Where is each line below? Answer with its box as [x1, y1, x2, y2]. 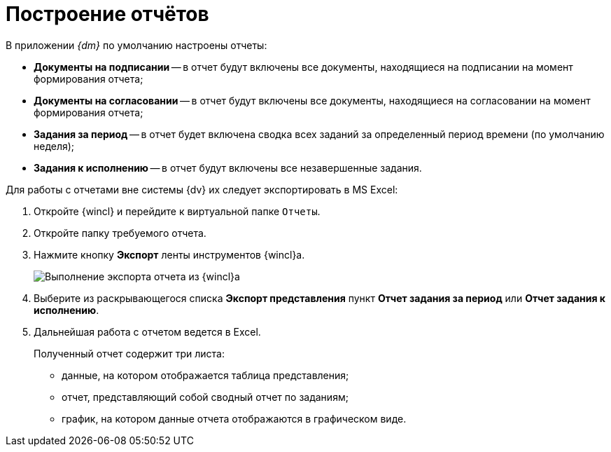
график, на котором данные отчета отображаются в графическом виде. [62, 412, 407, 425]
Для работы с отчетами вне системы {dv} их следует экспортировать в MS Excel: [6, 183, 398, 196]
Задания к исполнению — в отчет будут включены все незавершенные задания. [34, 161, 422, 174]
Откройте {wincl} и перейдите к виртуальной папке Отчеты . [34, 205, 321, 217]
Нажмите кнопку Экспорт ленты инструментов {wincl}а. [34, 248, 305, 261]
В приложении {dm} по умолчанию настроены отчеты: [6, 39, 267, 51]
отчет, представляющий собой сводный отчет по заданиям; [62, 390, 349, 403]
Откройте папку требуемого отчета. [34, 226, 206, 239]
